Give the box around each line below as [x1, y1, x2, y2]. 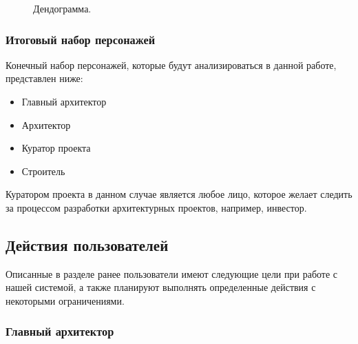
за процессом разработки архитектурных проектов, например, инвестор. [6, 200, 307, 214]
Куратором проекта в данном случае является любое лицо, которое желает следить [6, 187, 352, 201]
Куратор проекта [21, 141, 91, 155]
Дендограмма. [33, 1, 92, 15]
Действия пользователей [6, 234, 169, 255]
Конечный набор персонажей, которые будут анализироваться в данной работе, [6, 57, 337, 72]
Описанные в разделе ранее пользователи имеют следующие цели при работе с [6, 266, 338, 281]
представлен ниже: [6, 71, 83, 85]
